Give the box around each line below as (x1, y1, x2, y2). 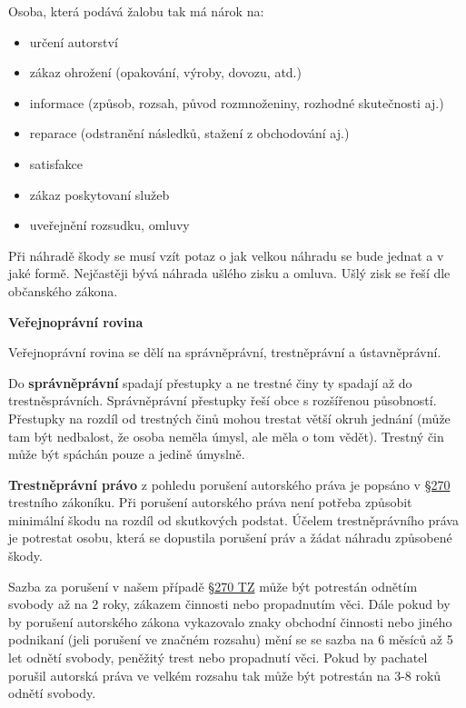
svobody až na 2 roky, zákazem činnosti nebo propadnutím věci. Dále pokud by (8, 594, 451, 613)
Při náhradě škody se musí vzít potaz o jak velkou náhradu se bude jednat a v (8, 245, 444, 264)
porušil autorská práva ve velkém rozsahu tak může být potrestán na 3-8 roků (8, 665, 441, 684)
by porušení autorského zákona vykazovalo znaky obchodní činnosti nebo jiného (8, 612, 452, 631)
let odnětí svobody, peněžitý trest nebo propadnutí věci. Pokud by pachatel (8, 648, 428, 667)
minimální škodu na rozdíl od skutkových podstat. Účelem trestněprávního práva (8, 510, 459, 529)
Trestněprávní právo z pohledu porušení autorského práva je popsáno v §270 (8, 474, 451, 494)
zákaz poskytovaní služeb (29, 184, 170, 204)
